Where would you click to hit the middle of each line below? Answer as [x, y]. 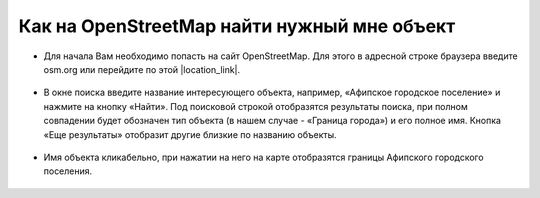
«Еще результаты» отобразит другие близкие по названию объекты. [190, 134]
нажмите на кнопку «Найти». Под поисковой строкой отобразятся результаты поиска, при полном [256, 106]
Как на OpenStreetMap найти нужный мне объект [237, 26]
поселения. [68, 171]
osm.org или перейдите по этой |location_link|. [142, 69]
